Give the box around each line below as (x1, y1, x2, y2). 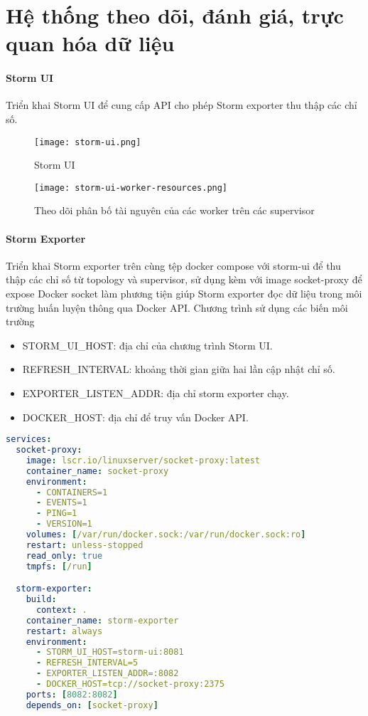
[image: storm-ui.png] (34, 137, 141, 147)
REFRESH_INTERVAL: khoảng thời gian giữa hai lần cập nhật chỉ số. (22, 362, 335, 377)
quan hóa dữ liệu (6, 28, 175, 58)
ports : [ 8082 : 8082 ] (26, 689, 118, 700)
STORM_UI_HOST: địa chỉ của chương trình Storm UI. (22, 337, 273, 352)
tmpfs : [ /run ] (26, 561, 92, 572)
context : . (36, 604, 87, 615)
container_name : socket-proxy (26, 465, 169, 476)
